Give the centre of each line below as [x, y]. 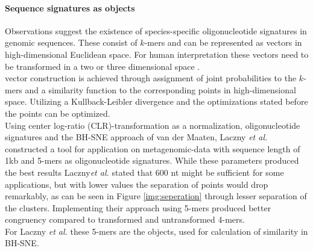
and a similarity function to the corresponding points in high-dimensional [160, 89]
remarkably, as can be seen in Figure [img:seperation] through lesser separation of [156, 196]
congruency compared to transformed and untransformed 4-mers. [125, 219]
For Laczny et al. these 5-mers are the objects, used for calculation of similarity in [156, 231]
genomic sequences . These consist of [71, 42]
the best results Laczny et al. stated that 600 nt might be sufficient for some [144, 172]
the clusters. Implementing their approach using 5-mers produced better [138, 207]
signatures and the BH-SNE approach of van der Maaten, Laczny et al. [136, 137]
